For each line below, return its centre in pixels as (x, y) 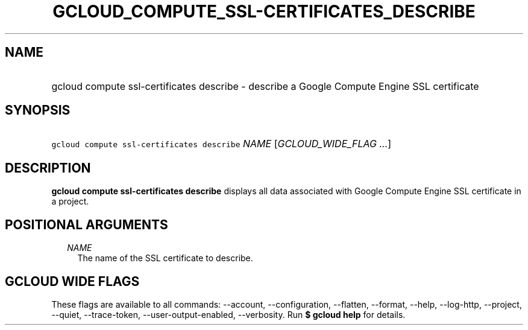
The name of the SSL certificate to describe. (165, 258)
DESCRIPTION (48, 168)
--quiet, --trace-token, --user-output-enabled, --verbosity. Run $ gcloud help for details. (228, 314)
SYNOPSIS (38, 110)
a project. (70, 201)
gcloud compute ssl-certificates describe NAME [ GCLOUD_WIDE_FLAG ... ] (222, 144)
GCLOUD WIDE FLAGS (72, 281)
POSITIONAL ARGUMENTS (86, 224)
